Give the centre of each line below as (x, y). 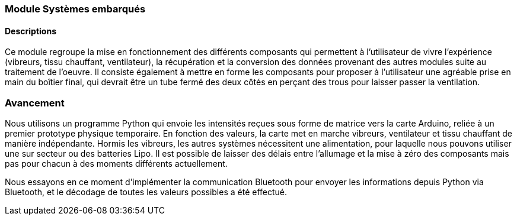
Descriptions (31, 31)
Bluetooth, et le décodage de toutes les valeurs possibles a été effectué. (146, 192)
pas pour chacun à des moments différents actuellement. (116, 163)
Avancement (35, 103)
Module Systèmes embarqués (75, 9)
